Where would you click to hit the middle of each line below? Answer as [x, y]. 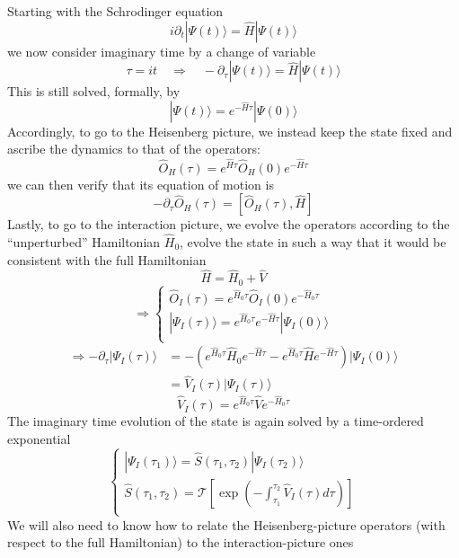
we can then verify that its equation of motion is [141, 184]
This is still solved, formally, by [94, 91]
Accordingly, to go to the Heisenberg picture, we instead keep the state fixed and [230, 131]
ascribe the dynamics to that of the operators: [134, 149]
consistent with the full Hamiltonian [107, 259]
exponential [39, 438]
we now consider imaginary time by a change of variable [162, 51]
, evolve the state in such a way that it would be [313, 242]
